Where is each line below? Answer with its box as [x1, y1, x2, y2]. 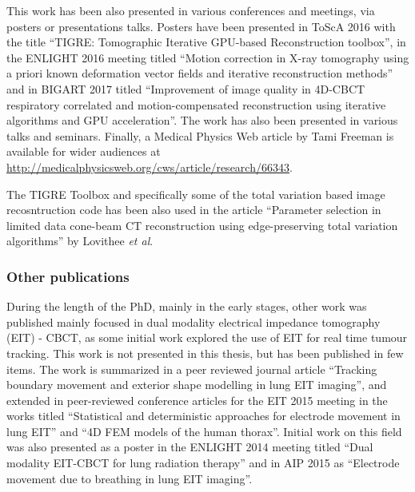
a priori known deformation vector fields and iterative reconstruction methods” [6, 65, 393, 81]
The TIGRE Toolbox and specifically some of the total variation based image [6, 185, 385, 202]
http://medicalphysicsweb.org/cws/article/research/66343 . [6, 158, 293, 175]
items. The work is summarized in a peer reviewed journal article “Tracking [6, 360, 377, 377]
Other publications [6, 266, 130, 286]
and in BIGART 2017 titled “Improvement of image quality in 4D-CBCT [6, 80, 365, 97]
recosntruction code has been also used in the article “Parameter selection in [6, 201, 381, 218]
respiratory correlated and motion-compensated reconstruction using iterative [6, 96, 386, 113]
